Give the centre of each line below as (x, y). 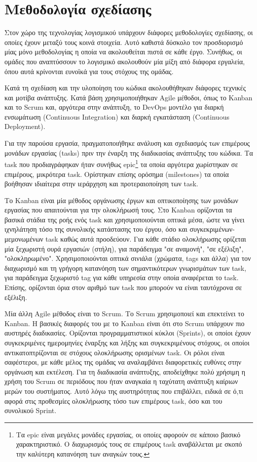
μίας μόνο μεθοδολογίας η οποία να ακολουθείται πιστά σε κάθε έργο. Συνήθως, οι (123, 52)
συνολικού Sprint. (31, 410)
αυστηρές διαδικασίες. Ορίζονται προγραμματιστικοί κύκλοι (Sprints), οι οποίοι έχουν (128, 333)
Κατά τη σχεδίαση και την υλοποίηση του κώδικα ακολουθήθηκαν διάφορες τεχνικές (125, 88)
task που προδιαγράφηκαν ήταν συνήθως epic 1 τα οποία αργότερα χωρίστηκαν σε (121, 163)
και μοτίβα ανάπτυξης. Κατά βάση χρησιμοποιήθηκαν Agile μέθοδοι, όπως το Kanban (128, 97)
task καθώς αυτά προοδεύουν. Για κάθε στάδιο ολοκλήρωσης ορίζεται (146, 239)
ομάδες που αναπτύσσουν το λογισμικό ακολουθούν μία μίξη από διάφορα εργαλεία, (125, 61)
